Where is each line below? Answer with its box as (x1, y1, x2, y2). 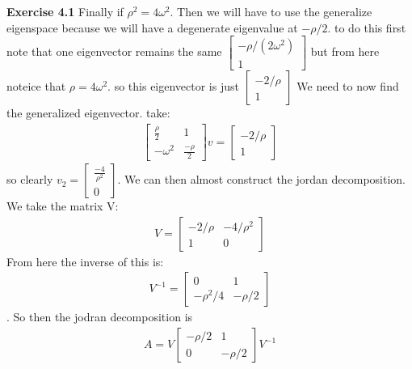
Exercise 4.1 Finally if (6, 3, 124, 19)
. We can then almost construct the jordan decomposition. (117, 171, 406, 188)
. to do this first (327, 19, 406, 36)
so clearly (6, 171, 53, 188)
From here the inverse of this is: (6, 252, 164, 269)
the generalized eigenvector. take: (6, 104, 170, 121)
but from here (310, 43, 380, 60)
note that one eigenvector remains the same (6, 43, 222, 60)
